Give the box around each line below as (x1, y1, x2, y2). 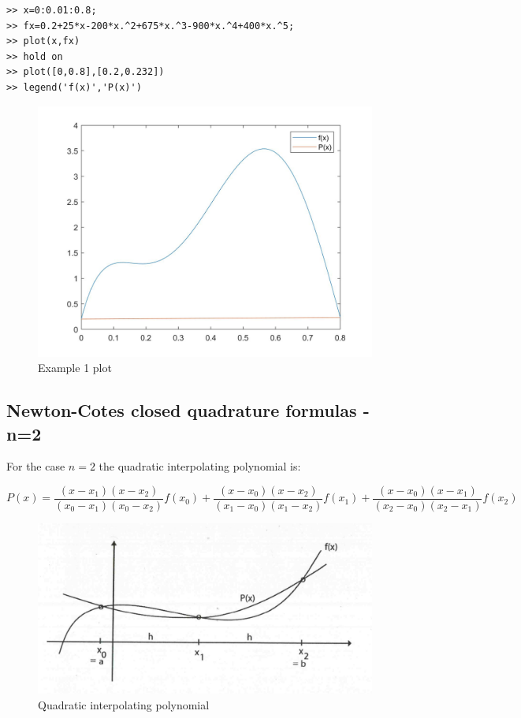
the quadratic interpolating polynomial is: (99, 458, 301, 474)
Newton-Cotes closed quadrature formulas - (6, 398, 370, 422)
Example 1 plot (38, 359, 112, 376)
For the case (6, 458, 65, 474)
